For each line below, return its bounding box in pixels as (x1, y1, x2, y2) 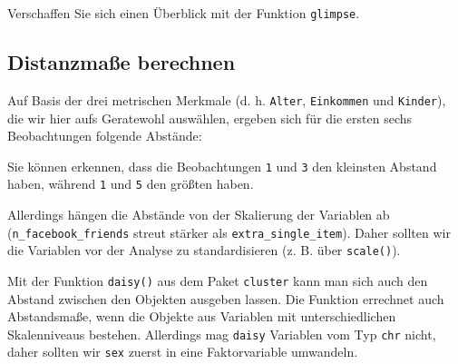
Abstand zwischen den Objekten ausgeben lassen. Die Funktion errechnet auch (7, 289, 444, 308)
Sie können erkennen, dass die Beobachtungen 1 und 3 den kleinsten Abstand (7, 156, 437, 175)
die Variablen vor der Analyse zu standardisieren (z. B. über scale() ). (7, 241, 401, 260)
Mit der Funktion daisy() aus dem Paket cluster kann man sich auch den (7, 271, 428, 290)
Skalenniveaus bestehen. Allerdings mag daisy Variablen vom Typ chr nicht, (7, 324, 436, 343)
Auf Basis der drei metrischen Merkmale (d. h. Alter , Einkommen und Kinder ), (7, 90, 446, 109)
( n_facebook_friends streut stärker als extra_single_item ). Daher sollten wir (7, 222, 451, 241)
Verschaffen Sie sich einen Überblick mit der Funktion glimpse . (7, 4, 360, 22)
